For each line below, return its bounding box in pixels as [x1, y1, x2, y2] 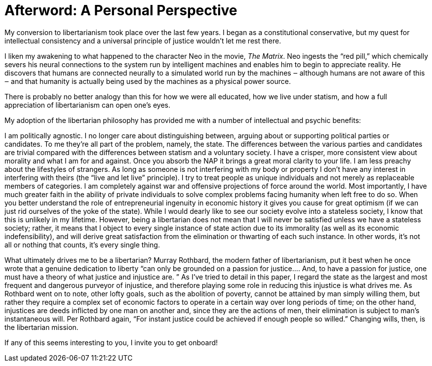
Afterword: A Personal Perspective [4, 2, 237, 19]
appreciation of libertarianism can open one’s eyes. [4, 100, 170, 109]
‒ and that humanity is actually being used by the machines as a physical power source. [4, 77, 291, 85]
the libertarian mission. [4, 323, 79, 331]
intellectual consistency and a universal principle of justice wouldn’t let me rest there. [4, 36, 281, 45]
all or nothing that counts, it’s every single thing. [4, 240, 160, 249]
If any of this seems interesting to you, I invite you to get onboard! [4, 338, 218, 347]
